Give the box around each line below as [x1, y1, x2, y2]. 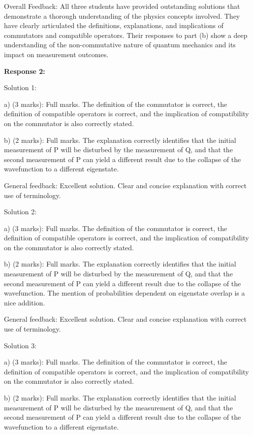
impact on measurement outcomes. [4, 49, 109, 59]
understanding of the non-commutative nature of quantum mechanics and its [4, 39, 236, 50]
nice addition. [4, 297, 45, 307]
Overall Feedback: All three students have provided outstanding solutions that [4, 1, 240, 11]
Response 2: [4, 66, 45, 76]
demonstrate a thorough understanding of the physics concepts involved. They [4, 10, 240, 21]
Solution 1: [4, 82, 37, 93]
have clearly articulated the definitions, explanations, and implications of [4, 20, 224, 31]
